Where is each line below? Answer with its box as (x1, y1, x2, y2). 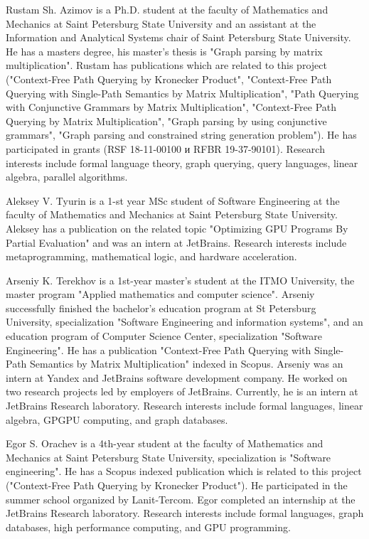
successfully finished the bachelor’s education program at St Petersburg (6, 300, 316, 315)
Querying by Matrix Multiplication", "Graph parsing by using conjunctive (6, 113, 327, 128)
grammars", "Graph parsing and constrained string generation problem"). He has (6, 127, 357, 142)
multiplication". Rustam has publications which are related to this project (6, 58, 327, 73)
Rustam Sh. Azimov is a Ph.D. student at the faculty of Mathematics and (6, 2, 328, 16)
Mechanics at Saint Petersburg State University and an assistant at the (6, 16, 316, 31)
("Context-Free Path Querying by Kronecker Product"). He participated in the (6, 478, 348, 492)
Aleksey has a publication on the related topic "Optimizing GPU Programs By (6, 220, 348, 235)
